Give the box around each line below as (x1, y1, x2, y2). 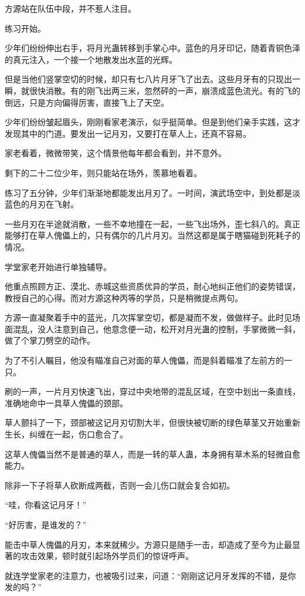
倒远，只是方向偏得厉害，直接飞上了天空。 (5, 96, 169, 108)
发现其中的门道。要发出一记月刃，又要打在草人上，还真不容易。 (5, 127, 251, 139)
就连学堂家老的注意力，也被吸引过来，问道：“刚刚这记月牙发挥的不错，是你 (5, 569, 296, 581)
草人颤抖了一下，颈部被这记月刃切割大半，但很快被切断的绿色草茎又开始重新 (5, 416, 300, 429)
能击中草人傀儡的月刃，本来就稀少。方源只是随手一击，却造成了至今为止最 (5, 538, 292, 550)
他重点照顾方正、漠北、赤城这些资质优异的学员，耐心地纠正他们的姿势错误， (5, 280, 300, 292)
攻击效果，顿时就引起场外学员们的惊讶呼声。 (21, 550, 194, 562)
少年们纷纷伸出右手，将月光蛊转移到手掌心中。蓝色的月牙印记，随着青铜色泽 (5, 42, 300, 54)
